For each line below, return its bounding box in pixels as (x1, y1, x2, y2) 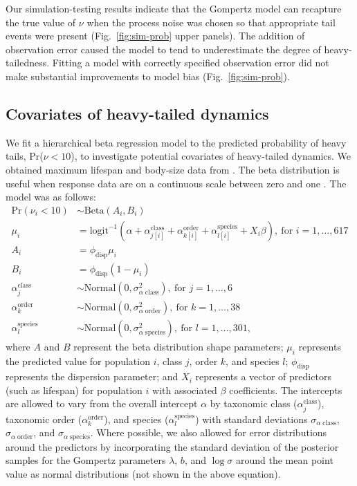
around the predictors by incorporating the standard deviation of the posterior (6, 439, 339, 454)
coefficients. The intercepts (229, 382, 342, 397)
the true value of (6, 15, 76, 29)
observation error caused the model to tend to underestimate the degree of (6, 41, 321, 56)
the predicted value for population (6, 353, 150, 368)
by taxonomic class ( (210, 396, 297, 411)
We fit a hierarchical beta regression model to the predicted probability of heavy (6, 135, 347, 149)
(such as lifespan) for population (6, 382, 143, 397)
